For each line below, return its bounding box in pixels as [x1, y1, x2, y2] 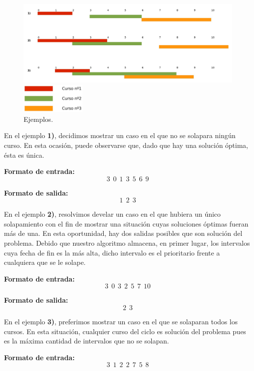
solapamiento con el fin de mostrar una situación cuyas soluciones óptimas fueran [4, 218, 249, 228]
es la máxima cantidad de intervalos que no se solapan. [4, 336, 169, 346]
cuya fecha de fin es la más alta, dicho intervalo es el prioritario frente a [4, 247, 220, 257]
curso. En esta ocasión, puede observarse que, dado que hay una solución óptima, [4, 140, 248, 150]
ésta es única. [4, 149, 44, 160]
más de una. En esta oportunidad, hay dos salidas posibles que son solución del [4, 228, 243, 238]
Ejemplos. [24, 114, 53, 124]
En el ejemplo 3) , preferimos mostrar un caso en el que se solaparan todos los [4, 316, 238, 327]
